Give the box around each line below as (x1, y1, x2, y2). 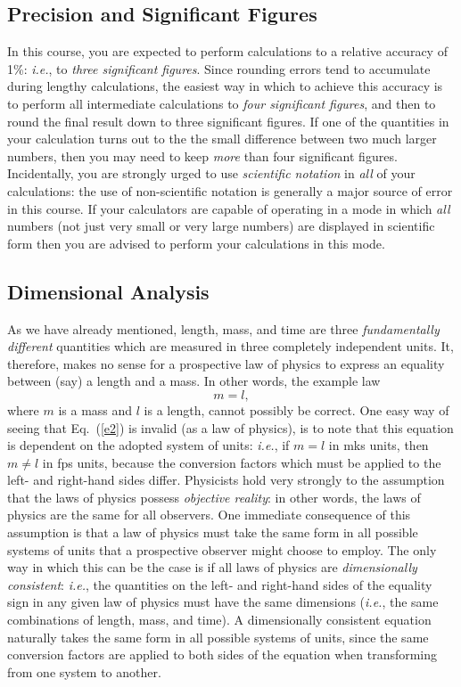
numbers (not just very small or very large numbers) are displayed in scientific (7, 217, 435, 235)
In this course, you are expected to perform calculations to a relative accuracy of (7, 42, 448, 61)
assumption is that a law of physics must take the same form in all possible (7, 523, 418, 542)
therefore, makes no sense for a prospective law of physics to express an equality (7, 354, 445, 372)
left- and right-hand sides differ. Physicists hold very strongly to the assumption (7, 470, 445, 489)
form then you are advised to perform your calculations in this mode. (7, 233, 385, 252)
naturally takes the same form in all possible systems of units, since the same (7, 627, 429, 646)
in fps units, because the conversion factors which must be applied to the (42, 453, 441, 471)
